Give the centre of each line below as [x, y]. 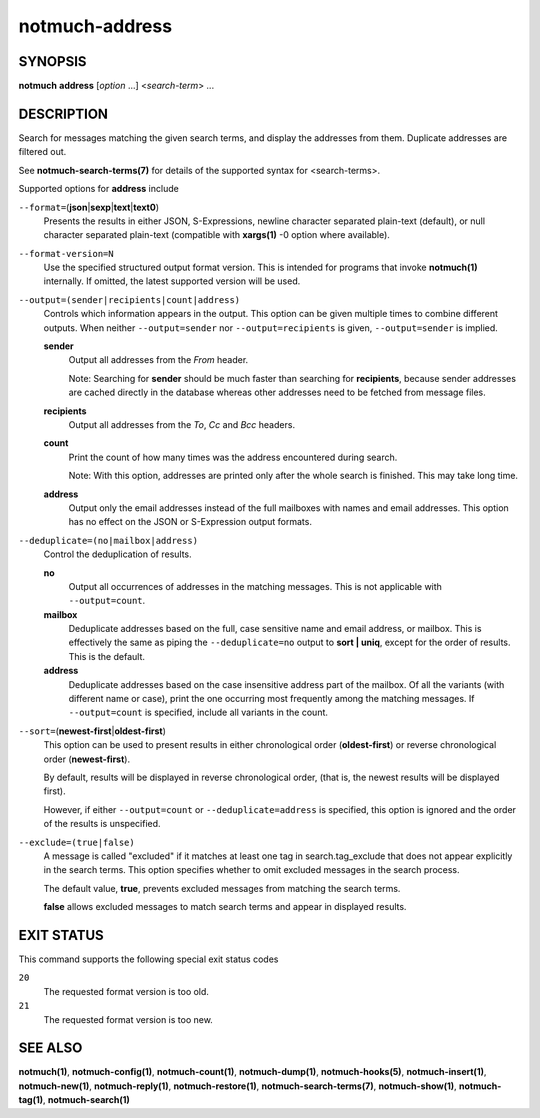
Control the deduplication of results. [117, 554]
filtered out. [42, 152]
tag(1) [31, 1100]
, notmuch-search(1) [86, 1100]
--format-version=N [66, 253]
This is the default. [106, 656]
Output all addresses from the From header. [158, 360]
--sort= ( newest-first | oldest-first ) [92, 731]
